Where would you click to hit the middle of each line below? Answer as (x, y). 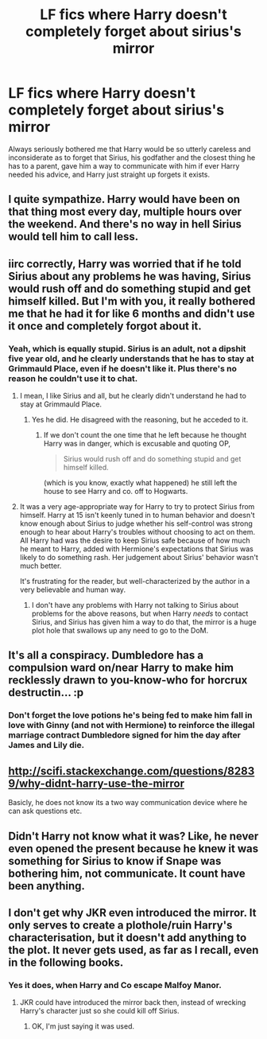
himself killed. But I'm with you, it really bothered (132, 301)
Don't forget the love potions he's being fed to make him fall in (130, 715)
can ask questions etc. (45, 811)
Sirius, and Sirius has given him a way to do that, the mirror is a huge (144, 622)
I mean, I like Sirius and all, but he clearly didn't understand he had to (133, 396)
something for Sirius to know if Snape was (115, 861)
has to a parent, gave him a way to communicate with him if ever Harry (124, 165)
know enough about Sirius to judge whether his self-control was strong (136, 523)
